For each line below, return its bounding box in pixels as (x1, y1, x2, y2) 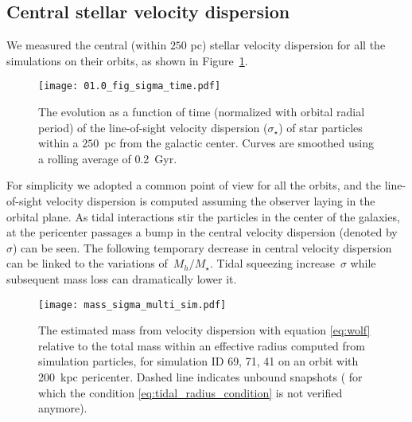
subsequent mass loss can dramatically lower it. (6, 270, 237, 287)
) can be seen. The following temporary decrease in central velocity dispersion (13, 239, 392, 256)
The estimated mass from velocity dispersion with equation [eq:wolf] (38, 322, 371, 338)
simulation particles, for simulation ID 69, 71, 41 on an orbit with (38, 353, 359, 369)
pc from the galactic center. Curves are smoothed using (104, 135, 374, 151)
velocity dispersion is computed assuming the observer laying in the (45, 193, 375, 209)
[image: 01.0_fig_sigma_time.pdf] (38, 80, 221, 92)
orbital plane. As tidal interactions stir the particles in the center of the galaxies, (6, 208, 400, 225)
